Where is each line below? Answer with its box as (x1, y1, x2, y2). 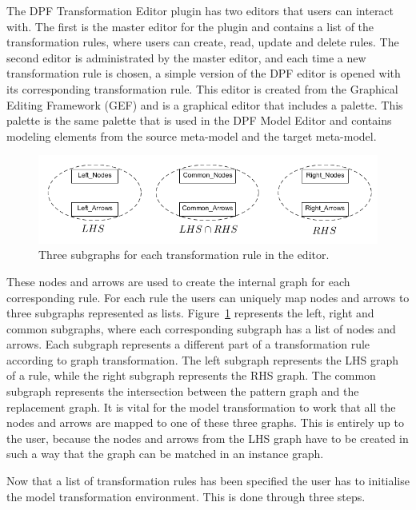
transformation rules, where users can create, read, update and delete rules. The (6, 34, 399, 50)
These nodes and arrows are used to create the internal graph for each (6, 273, 350, 289)
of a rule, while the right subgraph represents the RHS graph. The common (6, 367, 376, 384)
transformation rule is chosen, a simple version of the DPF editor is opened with (6, 65, 401, 82)
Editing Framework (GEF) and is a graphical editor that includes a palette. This (6, 96, 403, 113)
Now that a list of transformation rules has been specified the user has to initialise (6, 472, 410, 489)
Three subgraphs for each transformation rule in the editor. (38, 246, 330, 263)
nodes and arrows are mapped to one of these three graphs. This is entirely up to (6, 414, 404, 431)
